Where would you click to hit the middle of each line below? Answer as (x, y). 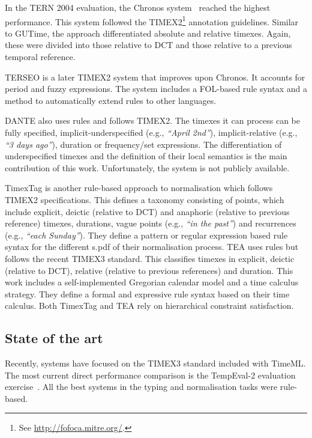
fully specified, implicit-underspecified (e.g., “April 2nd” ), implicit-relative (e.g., (151, 132)
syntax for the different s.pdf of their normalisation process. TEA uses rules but (152, 247)
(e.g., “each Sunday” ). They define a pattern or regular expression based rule (146, 235)
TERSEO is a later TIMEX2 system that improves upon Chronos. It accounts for (155, 77)
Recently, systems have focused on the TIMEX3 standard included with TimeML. (155, 363)
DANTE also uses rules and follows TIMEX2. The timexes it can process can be (152, 120)
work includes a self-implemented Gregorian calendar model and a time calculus (152, 282)
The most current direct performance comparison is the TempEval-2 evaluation (150, 375)
